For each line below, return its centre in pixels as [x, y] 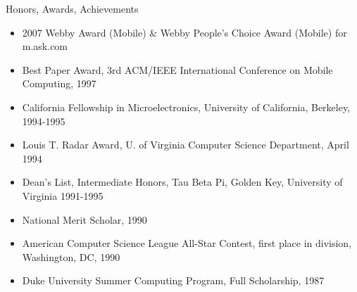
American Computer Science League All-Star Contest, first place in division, [187, 243]
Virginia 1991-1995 [63, 195]
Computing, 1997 [59, 83]
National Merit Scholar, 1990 [84, 219]
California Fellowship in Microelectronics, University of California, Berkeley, [186, 107]
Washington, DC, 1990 [71, 256]
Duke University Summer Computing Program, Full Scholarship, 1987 [173, 280]
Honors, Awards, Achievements [72, 8]
